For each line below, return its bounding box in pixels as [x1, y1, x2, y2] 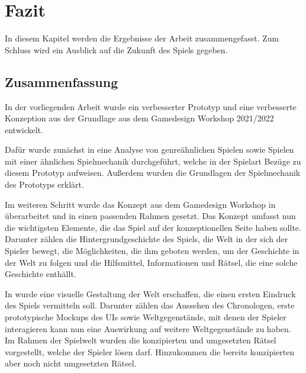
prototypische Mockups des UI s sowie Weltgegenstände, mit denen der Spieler [5, 311, 286, 323]
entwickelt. [5, 123, 43, 136]
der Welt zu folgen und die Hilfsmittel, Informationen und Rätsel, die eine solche [5, 256, 298, 268]
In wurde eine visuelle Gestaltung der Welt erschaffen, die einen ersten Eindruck [5, 287, 296, 300]
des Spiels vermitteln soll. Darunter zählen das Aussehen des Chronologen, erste [5, 299, 295, 311]
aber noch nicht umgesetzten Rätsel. [5, 357, 137, 369]
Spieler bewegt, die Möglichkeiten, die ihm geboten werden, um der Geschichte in [5, 245, 299, 257]
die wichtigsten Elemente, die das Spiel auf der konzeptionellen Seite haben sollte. [5, 221, 301, 233]
